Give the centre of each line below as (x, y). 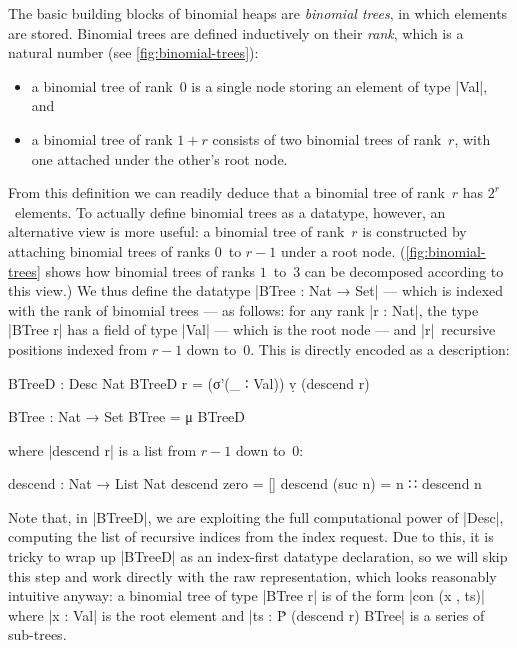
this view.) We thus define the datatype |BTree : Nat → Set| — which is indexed (256, 290)
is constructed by (414, 231)
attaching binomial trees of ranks (109, 250)
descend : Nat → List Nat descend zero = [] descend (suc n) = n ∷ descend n (245, 483)
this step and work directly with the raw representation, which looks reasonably (252, 575)
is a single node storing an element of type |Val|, (339, 85)
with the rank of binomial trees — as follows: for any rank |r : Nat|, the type (243, 309)
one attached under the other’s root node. (159, 158)
